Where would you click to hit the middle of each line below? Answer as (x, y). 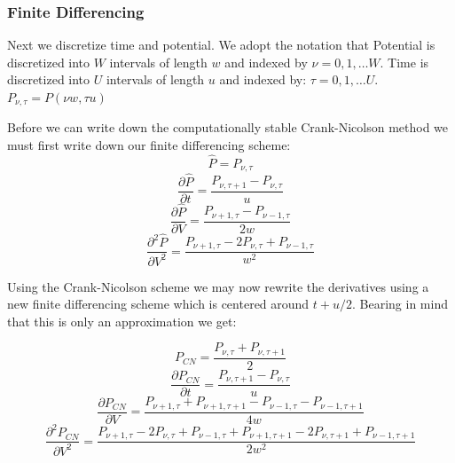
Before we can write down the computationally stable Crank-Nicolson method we (228, 127)
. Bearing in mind (400, 304)
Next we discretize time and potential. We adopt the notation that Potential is (221, 45)
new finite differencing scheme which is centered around (158, 304)
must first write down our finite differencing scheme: (149, 145)
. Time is (404, 62)
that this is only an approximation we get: (122, 321)
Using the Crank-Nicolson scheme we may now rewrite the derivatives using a (218, 286)
